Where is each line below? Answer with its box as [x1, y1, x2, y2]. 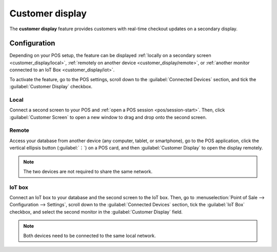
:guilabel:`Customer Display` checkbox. [9, 84, 92, 90]
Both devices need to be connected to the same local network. [23, 232, 156, 239]
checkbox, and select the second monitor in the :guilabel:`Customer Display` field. [9, 208, 183, 215]
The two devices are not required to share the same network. [23, 168, 153, 175]
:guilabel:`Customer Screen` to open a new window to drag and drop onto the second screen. [9, 114, 207, 120]
